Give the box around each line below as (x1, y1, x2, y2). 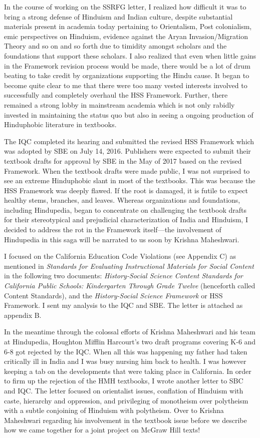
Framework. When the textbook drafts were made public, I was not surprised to (4, 165, 250, 176)
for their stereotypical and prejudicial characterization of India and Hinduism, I (4, 214, 248, 225)
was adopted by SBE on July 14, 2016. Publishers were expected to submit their (4, 146, 251, 156)
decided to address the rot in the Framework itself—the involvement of (4, 224, 221, 235)
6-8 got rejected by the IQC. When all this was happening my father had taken (4, 346, 247, 356)
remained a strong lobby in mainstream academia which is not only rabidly (4, 99, 235, 110)
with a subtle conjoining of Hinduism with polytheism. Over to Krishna (4, 405, 224, 415)
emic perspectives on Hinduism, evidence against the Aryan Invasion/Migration (4, 31, 248, 41)
